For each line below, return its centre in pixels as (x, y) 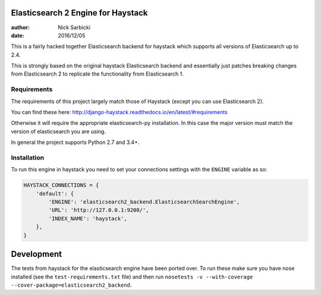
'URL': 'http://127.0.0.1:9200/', (99, 210)
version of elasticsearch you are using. (59, 131)
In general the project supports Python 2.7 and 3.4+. (75, 142)
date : (18, 35)
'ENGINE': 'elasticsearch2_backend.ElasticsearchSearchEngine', (144, 202)
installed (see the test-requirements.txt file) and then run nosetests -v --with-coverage (132, 277)
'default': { (55, 194)
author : (20, 27)
